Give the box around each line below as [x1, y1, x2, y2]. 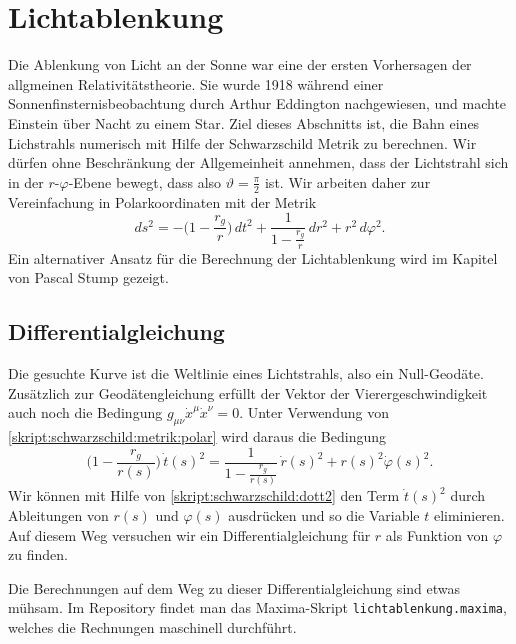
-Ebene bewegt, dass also [68, 171, 222, 192]
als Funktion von [385, 524, 489, 545]
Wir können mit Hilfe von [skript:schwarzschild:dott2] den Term [8, 485, 400, 506]
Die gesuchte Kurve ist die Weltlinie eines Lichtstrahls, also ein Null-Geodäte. [8, 362, 484, 383]
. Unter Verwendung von [239, 402, 389, 423]
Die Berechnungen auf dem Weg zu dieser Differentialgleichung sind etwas [8, 577, 461, 598]
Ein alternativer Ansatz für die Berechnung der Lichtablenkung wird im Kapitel [8, 247, 498, 268]
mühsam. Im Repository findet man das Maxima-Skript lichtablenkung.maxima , [8, 597, 507, 618]
